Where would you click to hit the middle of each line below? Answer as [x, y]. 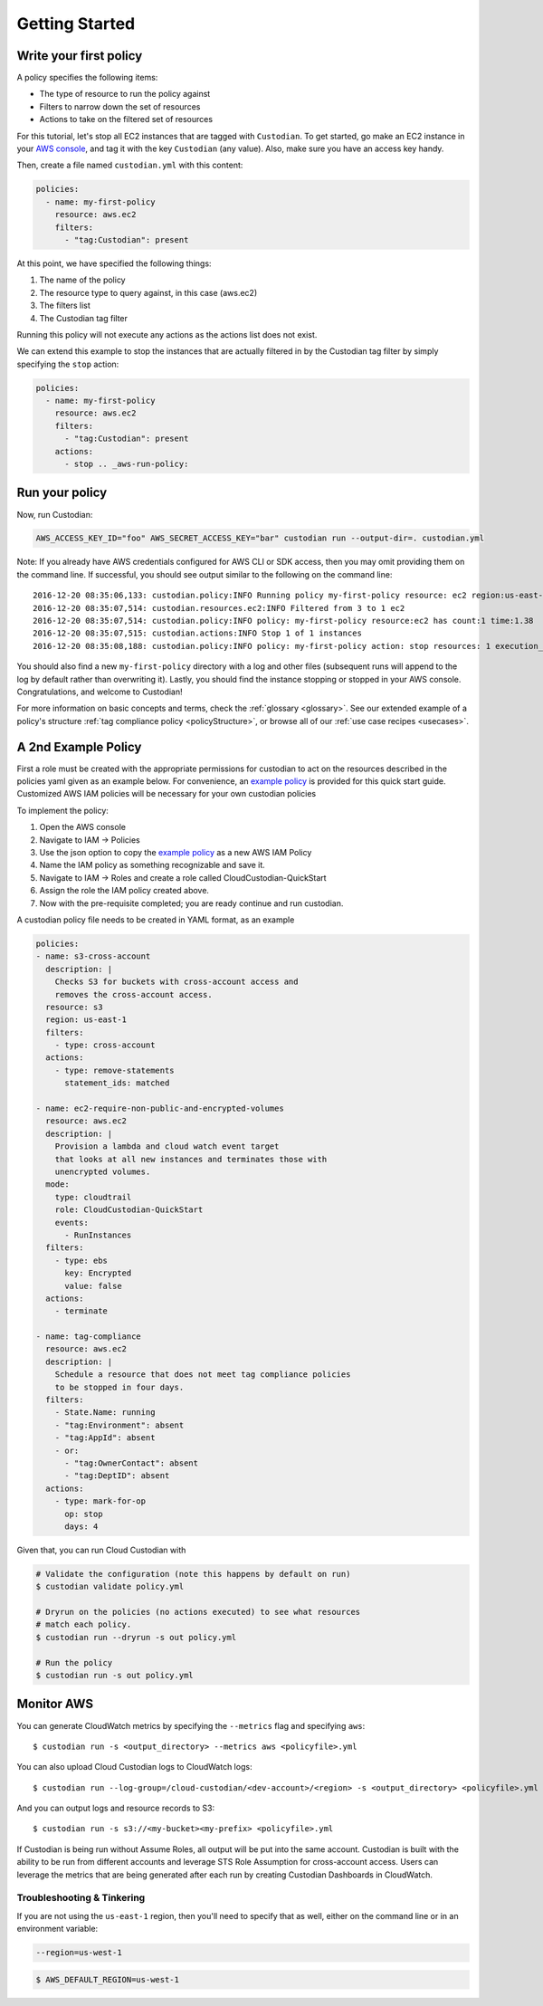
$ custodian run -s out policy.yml [114, 1676]
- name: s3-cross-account [93, 956]
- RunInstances [98, 1235]
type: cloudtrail [93, 1197]
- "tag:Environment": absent [119, 1425]
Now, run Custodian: [55, 514]
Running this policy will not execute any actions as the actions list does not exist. [167, 334]
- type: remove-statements [115, 1070]
